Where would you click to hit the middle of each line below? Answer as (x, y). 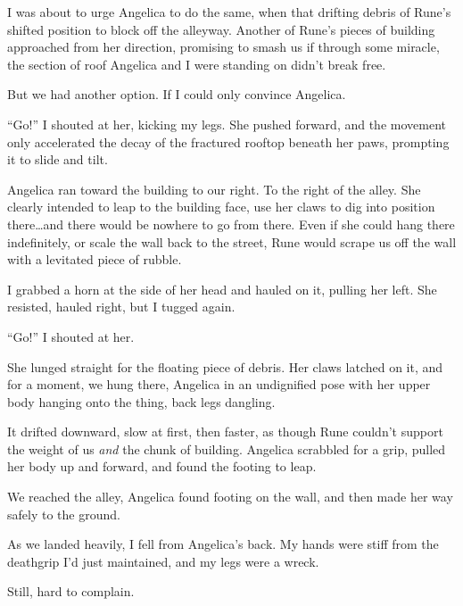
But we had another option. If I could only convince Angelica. (177, 94)
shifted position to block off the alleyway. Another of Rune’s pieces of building (221, 29)
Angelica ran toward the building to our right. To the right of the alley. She (214, 189)
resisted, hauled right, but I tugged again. (121, 307)
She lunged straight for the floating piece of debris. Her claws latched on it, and (225, 366)
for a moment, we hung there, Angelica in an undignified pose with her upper (219, 384)
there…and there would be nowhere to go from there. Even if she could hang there (231, 224)
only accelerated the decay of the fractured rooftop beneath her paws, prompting (228, 141)
